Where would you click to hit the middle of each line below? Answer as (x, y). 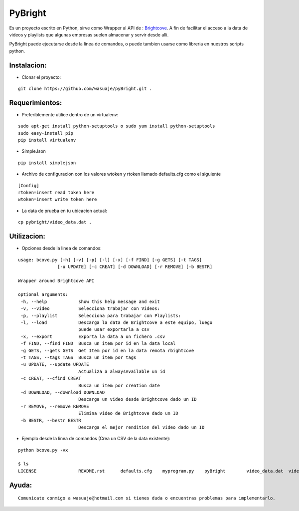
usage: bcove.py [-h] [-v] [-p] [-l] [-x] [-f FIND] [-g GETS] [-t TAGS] (110, 260)
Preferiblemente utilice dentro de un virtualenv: (70, 114)
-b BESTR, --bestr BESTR (51, 420)
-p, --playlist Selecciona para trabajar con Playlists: (101, 315)
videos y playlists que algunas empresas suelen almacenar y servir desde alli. (89, 34)
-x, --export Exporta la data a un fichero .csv (93, 336)
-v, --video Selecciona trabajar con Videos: (90, 309)
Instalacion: (28, 65)
